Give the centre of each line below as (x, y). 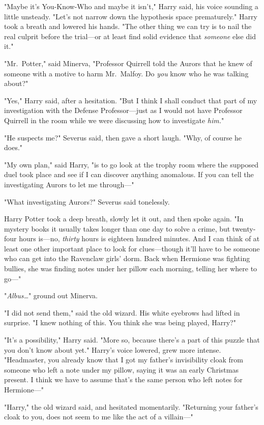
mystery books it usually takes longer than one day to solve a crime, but (117, 228)
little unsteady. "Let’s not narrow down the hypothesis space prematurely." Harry (131, 16)
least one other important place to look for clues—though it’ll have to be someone (132, 248)
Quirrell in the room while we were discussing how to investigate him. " (114, 120)
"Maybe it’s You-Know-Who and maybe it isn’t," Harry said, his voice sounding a (131, 6)
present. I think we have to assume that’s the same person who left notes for (123, 379)
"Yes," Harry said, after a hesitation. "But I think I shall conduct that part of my (131, 100)
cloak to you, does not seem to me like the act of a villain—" (99, 417)
